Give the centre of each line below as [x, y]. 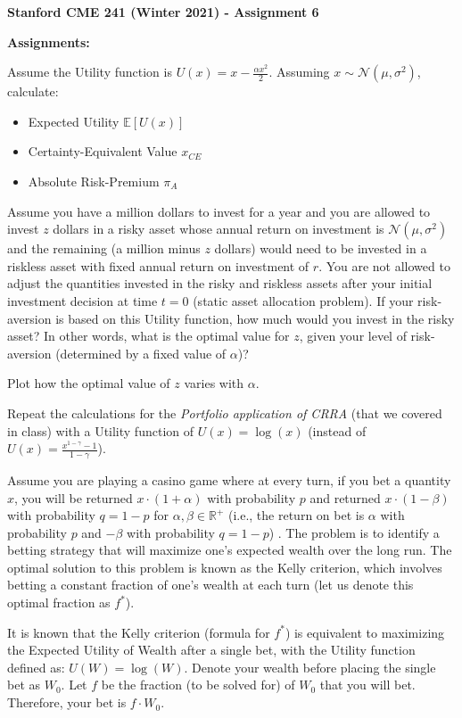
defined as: [36, 667]
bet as [24, 685]
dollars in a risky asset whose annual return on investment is [219, 229]
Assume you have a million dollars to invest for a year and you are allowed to [219, 211]
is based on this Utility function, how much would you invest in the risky [255, 318]
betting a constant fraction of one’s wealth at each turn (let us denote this [210, 585]
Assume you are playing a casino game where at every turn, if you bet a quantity [229, 479]
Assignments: [49, 41]
